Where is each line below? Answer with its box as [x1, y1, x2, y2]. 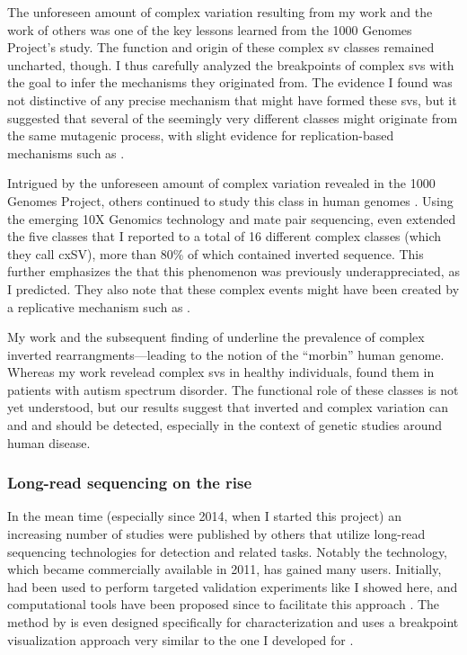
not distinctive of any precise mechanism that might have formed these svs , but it [7, 90, 457, 109]
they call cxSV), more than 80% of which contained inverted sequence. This [7, 244, 424, 263]
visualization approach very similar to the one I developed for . [7, 630, 354, 649]
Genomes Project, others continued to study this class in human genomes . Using [7, 191, 454, 210]
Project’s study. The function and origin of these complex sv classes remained [7, 38, 435, 57]
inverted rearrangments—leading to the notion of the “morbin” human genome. [7, 345, 445, 363]
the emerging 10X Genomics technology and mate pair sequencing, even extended [7, 209, 456, 228]
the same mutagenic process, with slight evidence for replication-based [7, 126, 394, 145]
